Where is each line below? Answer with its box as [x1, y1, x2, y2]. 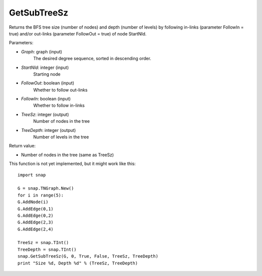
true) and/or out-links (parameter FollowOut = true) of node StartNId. [9, 31, 147, 36]
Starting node [33, 71, 61, 77]
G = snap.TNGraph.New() [17, 186, 74, 191]
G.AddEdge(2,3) [17, 220, 54, 225]
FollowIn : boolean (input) [21, 96, 71, 102]
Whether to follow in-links [33, 102, 85, 109]
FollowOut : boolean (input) [21, 80, 75, 86]
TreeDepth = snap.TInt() [17, 246, 77, 252]
